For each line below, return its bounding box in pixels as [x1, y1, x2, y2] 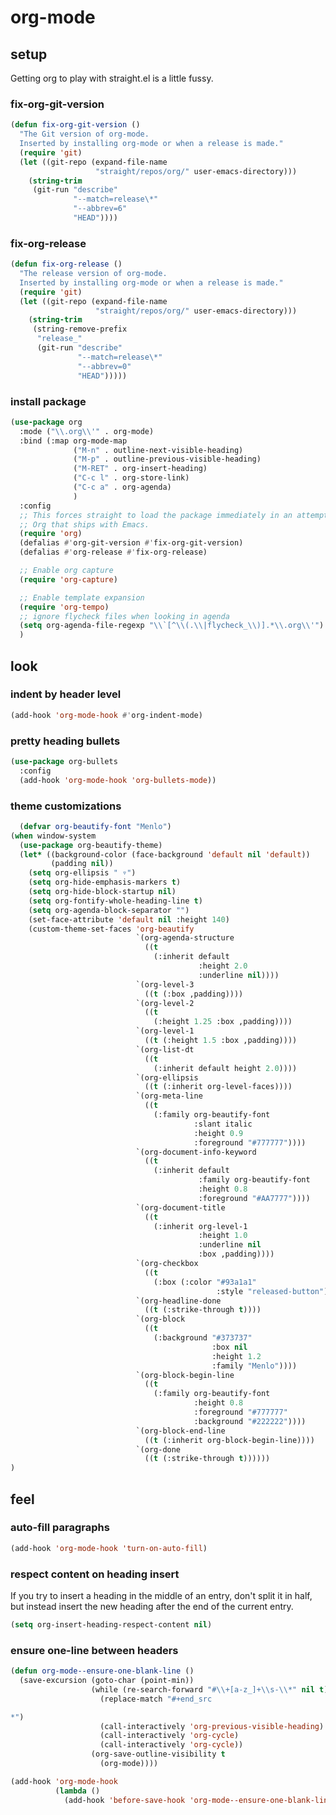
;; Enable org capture [19, 566, 114, 576]
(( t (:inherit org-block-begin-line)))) [144, 1435, 315, 1445]
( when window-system [10, 831, 97, 841]
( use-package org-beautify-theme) [19, 840, 163, 850]
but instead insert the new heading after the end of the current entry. [10, 1601, 294, 1613]
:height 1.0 [198, 1231, 248, 1241]
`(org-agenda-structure [135, 933, 235, 943]
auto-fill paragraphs [10, 1521, 110, 1535]
